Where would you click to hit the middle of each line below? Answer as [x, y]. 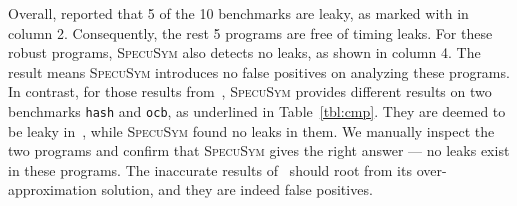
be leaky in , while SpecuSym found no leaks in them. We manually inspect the [251, 130]
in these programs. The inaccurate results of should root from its [210, 169]
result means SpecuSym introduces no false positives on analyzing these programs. [259, 71]
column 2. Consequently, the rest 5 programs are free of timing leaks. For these [250, 32]
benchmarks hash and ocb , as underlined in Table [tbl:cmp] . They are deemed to [257, 110]
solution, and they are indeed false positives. [237, 189]
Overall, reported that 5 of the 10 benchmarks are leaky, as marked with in [238, 13]
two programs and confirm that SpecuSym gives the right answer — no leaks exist [259, 150]
